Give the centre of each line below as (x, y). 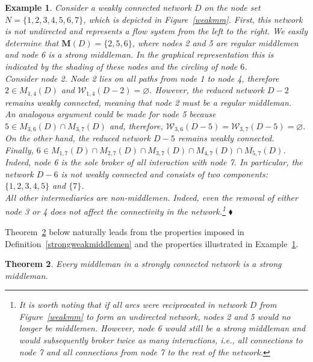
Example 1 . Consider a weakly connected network (98, 7)
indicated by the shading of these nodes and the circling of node (121, 66)
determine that (32, 42)
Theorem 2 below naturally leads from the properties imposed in (125, 231)
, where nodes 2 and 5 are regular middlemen (215, 42)
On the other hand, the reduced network (78, 138)
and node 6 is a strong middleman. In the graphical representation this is (139, 54)
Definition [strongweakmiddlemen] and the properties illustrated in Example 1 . (152, 243)
